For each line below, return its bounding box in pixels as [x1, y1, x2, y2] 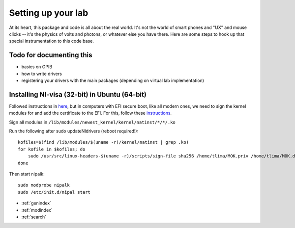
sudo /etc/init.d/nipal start [18, 189, 91, 195]
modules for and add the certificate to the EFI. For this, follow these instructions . [9, 110, 172, 116]
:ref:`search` [21, 214, 47, 220]
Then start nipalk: [9, 171, 45, 177]
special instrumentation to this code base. [9, 38, 94, 44]
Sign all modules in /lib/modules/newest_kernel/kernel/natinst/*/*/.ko [9, 119, 176, 125]
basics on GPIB [21, 64, 53, 70]
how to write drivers [21, 71, 62, 76]
